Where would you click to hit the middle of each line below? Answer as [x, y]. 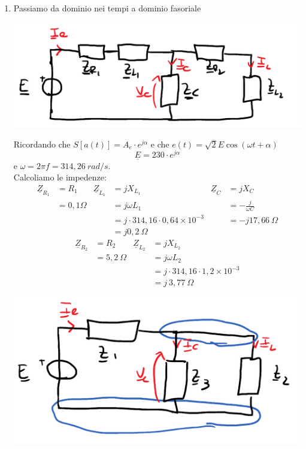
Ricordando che [42, 144]
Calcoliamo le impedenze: [60, 177]
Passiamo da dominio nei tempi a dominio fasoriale [107, 8]
